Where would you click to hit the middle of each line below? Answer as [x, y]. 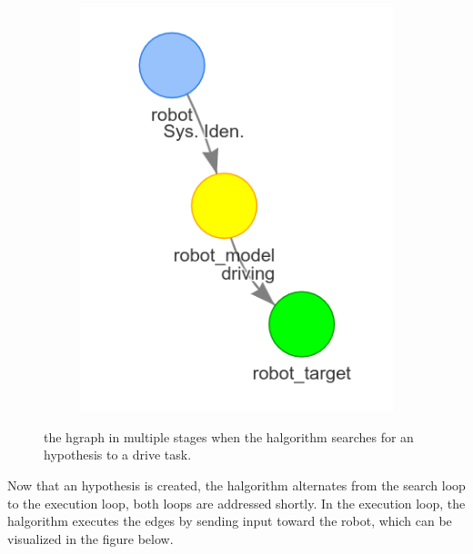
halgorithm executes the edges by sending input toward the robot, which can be [230, 521]
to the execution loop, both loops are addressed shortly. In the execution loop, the [236, 503]
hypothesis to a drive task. [118, 455]
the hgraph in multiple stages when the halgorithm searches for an [229, 436]
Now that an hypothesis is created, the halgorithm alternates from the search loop [236, 485]
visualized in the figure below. [91, 538]
